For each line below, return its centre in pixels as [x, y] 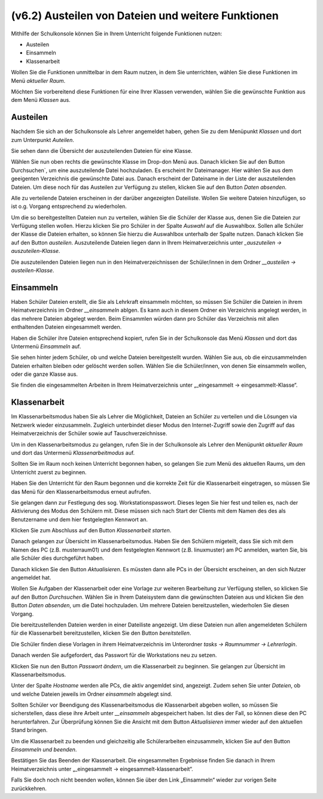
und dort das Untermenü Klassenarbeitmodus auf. [73, 453]
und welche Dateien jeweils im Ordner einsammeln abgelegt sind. [92, 694]
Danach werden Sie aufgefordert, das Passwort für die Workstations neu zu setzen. [114, 655]
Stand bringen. [29, 730]
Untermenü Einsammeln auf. [46, 346]
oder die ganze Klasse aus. [44, 374]
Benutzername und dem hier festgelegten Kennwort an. [79, 519]
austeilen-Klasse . [33, 270]
